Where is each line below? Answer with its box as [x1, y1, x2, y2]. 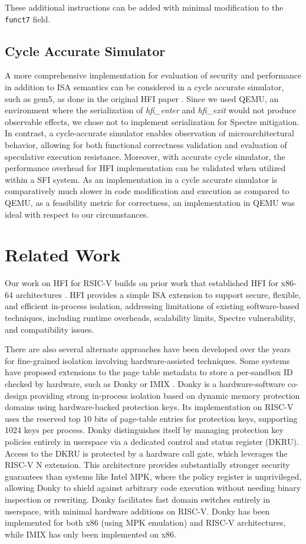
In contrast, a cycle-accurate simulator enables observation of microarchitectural [5, 127, 294, 139]
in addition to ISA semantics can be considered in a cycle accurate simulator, [5, 81, 284, 93]
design [5, 389, 28, 401]
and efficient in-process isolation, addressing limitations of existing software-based [5, 300, 300, 312]
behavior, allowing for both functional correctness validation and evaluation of [5, 139, 287, 151]
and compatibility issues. [5, 323, 94, 335]
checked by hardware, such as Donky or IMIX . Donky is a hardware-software [5, 378, 285, 390]
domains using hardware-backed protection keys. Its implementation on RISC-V [5, 401, 294, 413]
